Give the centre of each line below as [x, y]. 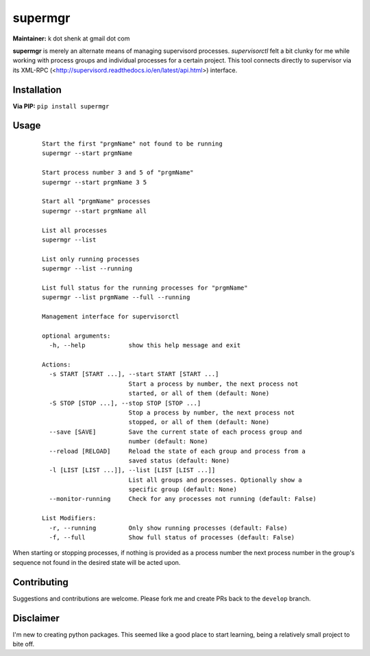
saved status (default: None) [179, 460]
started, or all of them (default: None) [199, 394]
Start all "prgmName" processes [96, 201]
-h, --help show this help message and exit [145, 345]
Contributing [40, 582]
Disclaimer [36, 618]
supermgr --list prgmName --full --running [116, 297]
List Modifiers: [69, 518]
